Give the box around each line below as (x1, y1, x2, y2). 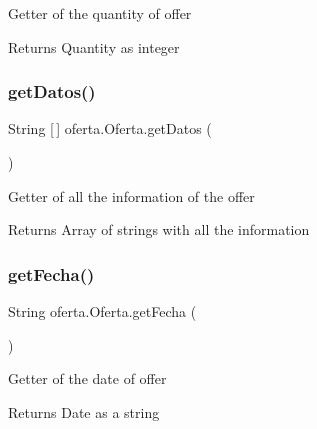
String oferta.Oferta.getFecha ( (8, 301, 197, 321)
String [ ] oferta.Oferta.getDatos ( (8, 118, 212, 139)
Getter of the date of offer (8, 368, 167, 389)
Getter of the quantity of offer (8, 3, 192, 23)
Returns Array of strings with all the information (8, 219, 310, 240)
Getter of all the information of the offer (8, 185, 255, 206)
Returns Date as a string (8, 401, 160, 422)
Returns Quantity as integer (8, 36, 180, 57)
